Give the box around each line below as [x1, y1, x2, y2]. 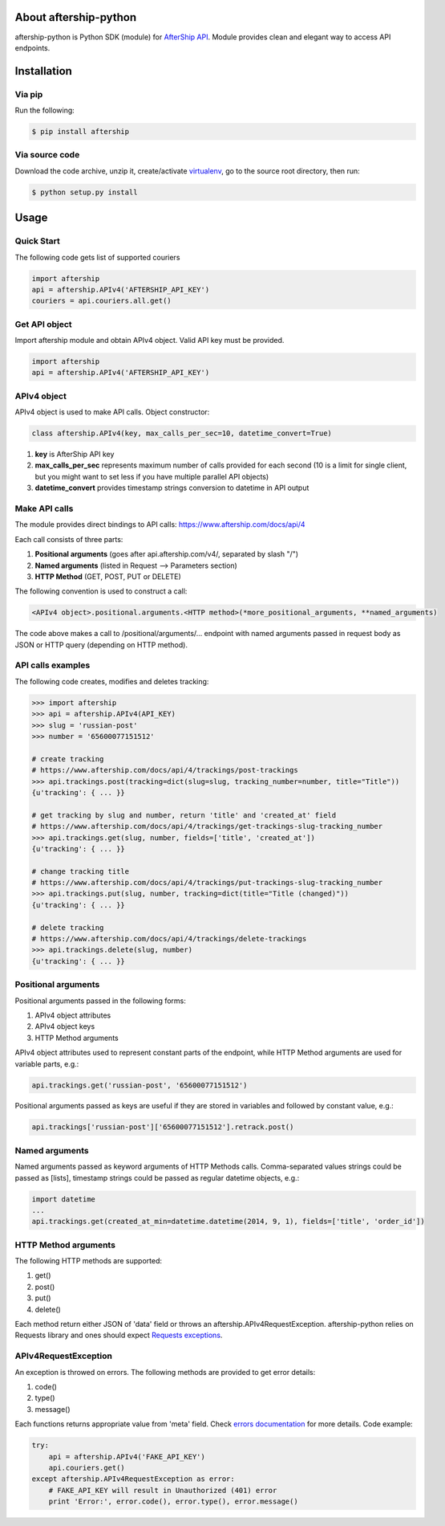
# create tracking [31, 754, 104, 763]
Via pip [14, 88, 43, 100]
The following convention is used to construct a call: [14, 586, 188, 596]
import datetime [31, 1194, 96, 1204]
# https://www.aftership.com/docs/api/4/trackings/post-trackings [31, 765, 298, 775]
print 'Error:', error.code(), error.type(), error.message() [48, 1497, 298, 1506]
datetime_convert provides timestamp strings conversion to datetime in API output [34, 483, 309, 493]
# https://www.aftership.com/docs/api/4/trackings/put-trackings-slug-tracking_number [31, 878, 383, 887]
